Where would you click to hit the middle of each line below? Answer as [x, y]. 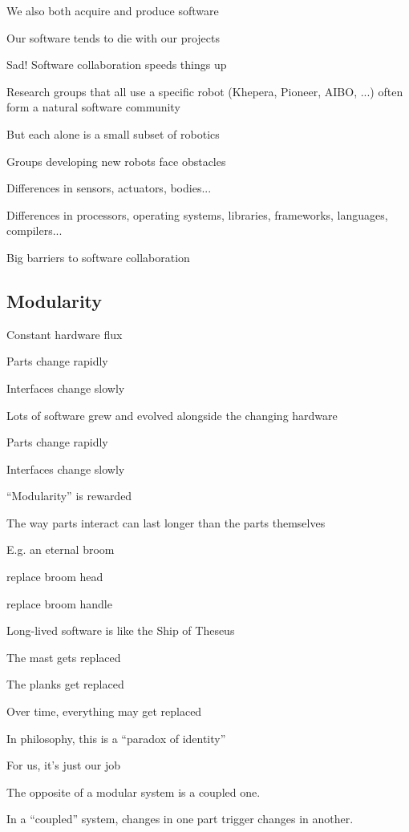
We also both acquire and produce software [113, 10]
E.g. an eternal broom [61, 549]
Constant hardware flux [65, 334]
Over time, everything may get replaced [104, 711]
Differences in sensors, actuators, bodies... [109, 188]
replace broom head [55, 577]
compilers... [34, 230]
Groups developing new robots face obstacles [116, 161]
